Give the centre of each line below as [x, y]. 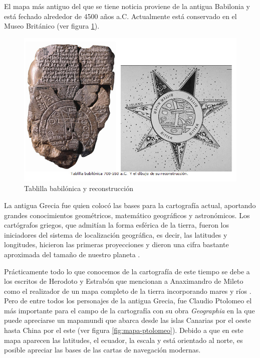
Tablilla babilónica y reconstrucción [79, 188]
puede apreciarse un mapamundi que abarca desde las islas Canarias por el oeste [128, 320]
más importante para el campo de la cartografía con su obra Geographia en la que [129, 310]
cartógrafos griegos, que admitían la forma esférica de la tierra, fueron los [117, 225]
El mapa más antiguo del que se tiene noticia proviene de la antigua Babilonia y [127, 6]
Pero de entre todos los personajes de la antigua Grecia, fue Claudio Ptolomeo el [128, 301]
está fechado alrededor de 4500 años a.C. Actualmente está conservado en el [120, 16]
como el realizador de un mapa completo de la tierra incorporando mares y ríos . [128, 291]
